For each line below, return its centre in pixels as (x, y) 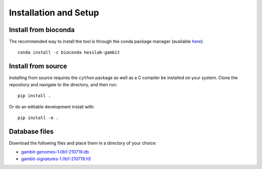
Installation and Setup (54, 13)
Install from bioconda (42, 30)
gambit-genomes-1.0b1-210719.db (55, 152)
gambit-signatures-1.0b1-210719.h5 (56, 159)
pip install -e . (38, 118)
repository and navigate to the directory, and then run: (63, 84)
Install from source (38, 66)
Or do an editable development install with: (52, 107)
